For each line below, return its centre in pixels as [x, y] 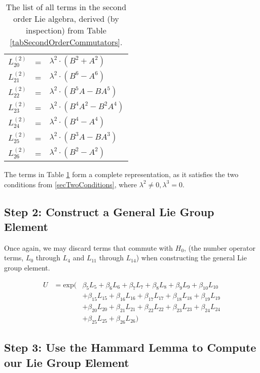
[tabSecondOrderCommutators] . [66, 42]
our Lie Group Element [67, 362]
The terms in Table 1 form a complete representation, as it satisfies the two [121, 174]
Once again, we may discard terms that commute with [89, 247]
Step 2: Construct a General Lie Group [109, 211]
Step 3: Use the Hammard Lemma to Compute [130, 347]
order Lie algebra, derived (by [66, 19]
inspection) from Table [66, 30]
